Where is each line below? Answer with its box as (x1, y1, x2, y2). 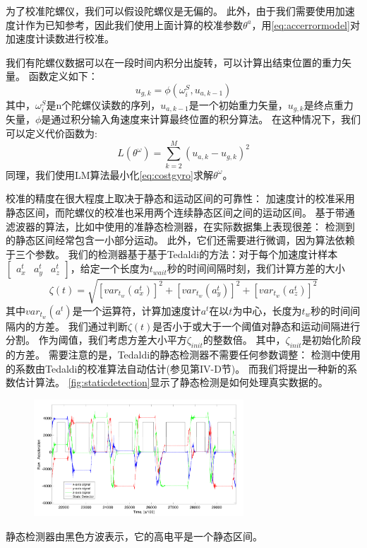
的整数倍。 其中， (203, 332, 286, 347)
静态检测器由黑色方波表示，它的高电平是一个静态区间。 (6, 528, 263, 543)
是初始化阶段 (301, 332, 361, 347)
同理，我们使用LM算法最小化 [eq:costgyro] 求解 (6, 167, 213, 182)
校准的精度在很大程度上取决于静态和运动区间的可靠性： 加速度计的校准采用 (6, 191, 355, 206)
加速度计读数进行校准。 (6, 31, 114, 46)
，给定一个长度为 (70, 261, 150, 276)
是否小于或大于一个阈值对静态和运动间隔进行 (152, 318, 361, 333)
